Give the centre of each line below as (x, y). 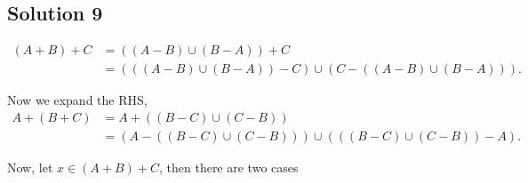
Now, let (30, 167)
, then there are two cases (228, 167)
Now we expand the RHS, (77, 100)
